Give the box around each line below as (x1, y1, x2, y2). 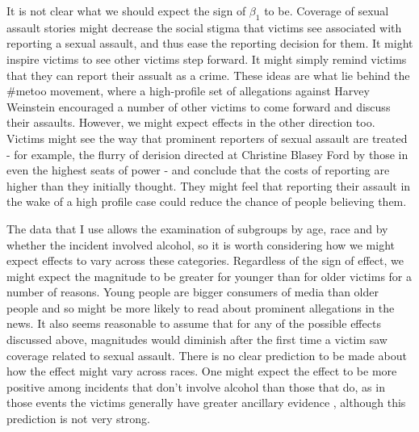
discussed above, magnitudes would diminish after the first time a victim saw (6, 331, 388, 348)
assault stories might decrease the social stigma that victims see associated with (6, 19, 402, 36)
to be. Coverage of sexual (264, 2, 389, 19)
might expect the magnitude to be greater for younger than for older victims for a (6, 267, 413, 284)
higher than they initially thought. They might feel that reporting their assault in (6, 177, 411, 194)
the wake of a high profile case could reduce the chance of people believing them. (6, 193, 407, 210)
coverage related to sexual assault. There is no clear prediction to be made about (6, 346, 407, 363)
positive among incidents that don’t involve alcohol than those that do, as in (6, 378, 385, 395)
